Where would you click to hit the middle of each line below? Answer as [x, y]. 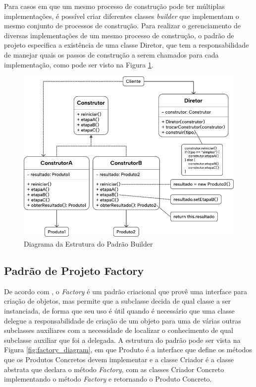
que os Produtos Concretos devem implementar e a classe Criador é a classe [119, 359]
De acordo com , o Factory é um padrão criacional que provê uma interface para [126, 291]
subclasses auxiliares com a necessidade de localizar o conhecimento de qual [119, 330]
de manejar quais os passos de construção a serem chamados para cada [111, 54]
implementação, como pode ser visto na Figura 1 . [79, 64]
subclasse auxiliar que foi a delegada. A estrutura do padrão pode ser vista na [122, 340]
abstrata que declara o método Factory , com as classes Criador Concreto [114, 369]
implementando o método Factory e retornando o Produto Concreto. [108, 379]
